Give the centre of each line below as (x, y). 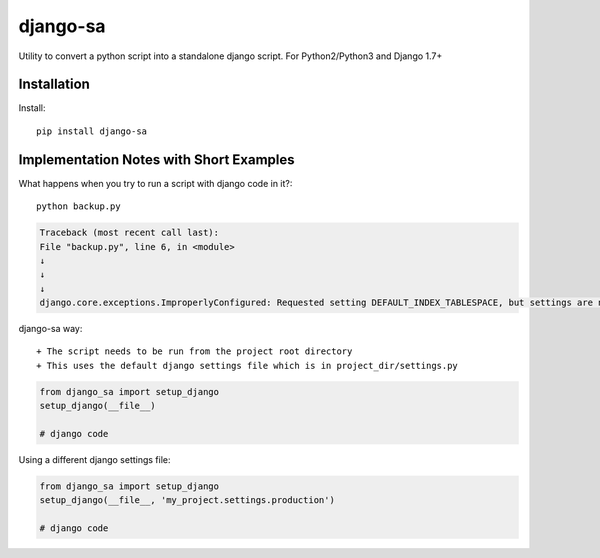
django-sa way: (50, 329)
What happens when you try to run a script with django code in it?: (155, 183)
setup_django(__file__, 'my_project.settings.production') (187, 500)
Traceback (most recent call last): (129, 233)
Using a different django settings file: (94, 459)
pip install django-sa (92, 131)
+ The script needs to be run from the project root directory (194, 351)
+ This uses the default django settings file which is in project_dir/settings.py (247, 365)
